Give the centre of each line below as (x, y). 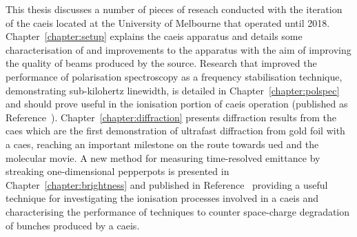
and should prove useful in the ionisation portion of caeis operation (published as (177, 104)
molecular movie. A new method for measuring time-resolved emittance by (163, 157)
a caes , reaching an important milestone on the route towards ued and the (162, 144)
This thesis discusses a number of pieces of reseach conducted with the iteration (174, 9)
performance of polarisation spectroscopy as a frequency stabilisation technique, (174, 76)
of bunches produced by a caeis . (73, 225)
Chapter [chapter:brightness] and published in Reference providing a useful (167, 184)
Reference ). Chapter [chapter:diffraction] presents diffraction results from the (171, 117)
